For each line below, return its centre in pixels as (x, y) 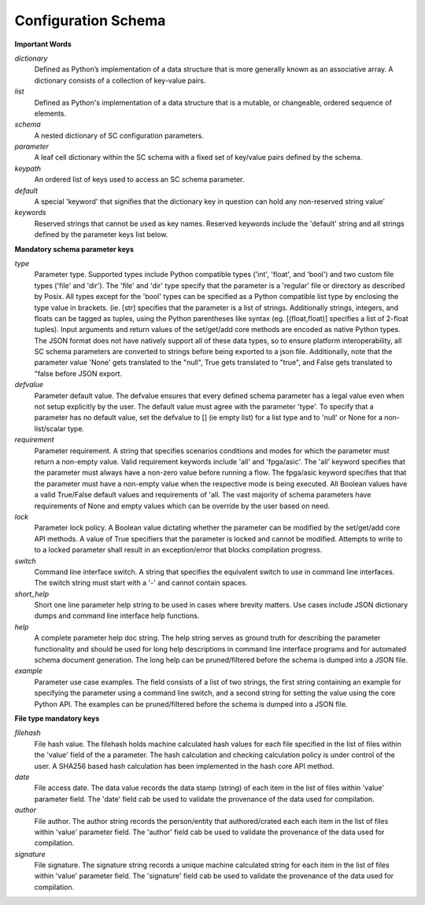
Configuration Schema (90, 20)
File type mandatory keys (57, 718)
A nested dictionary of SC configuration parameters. (119, 135)
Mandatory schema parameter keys (74, 249)
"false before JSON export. (78, 373)
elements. (50, 113)
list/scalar (50, 428)
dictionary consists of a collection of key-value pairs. (120, 80)
